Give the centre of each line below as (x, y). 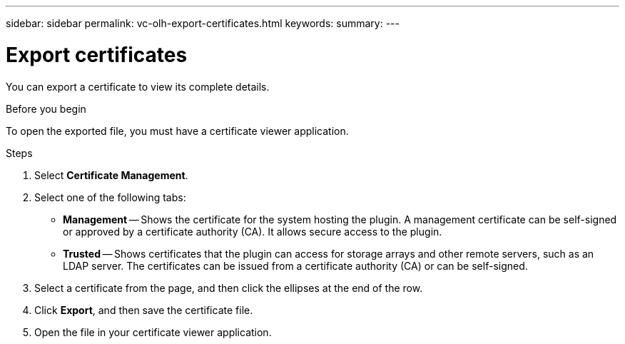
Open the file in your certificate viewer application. (153, 332)
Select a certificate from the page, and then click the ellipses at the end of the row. (229, 288)
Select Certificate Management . (111, 175)
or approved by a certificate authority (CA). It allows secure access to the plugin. (253, 231)
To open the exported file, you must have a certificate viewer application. (177, 131)
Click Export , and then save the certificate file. (144, 310)
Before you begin (46, 108)
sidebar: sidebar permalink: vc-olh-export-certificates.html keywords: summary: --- (203, 23)
